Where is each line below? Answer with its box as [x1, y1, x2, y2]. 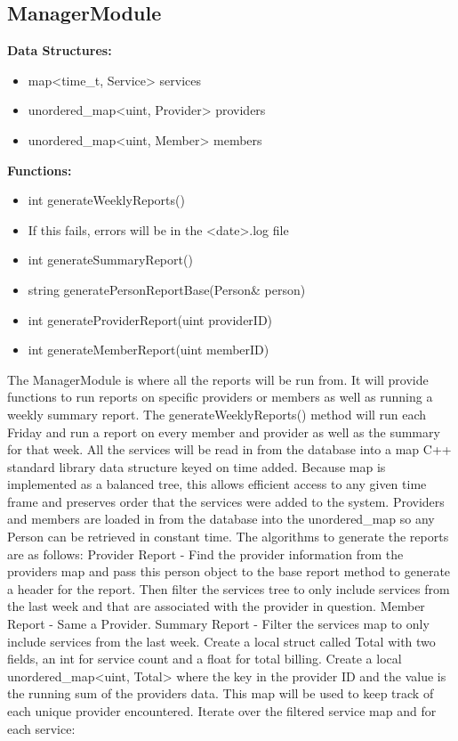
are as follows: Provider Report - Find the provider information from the [7, 544, 404, 563]
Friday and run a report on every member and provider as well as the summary [7, 422, 440, 441]
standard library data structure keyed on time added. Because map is [7, 457, 386, 476]
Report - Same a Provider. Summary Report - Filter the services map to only [7, 615, 430, 633]
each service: [7, 719, 76, 737]
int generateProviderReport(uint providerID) [28, 310, 273, 329]
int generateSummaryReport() [28, 250, 193, 269]
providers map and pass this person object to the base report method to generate [7, 562, 451, 581]
